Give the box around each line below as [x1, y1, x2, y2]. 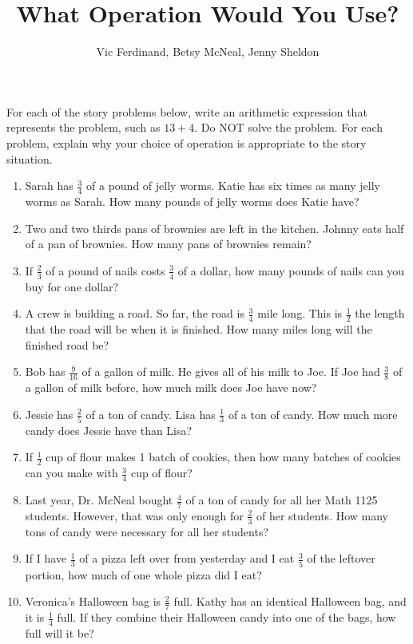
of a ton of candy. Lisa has [85, 405, 216, 422]
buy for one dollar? [25, 278, 119, 294]
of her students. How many [256, 507, 389, 523]
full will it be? [25, 624, 94, 641]
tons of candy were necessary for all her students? [25, 523, 269, 539]
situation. [6, 150, 53, 167]
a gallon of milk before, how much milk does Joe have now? [25, 378, 317, 395]
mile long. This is [257, 305, 343, 322]
